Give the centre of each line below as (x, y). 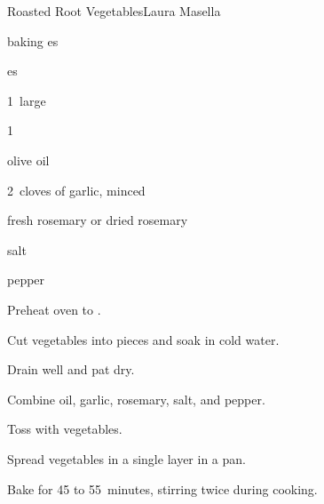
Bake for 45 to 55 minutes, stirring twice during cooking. (162, 488)
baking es (33, 40)
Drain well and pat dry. (71, 369)
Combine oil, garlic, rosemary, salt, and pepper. (136, 399)
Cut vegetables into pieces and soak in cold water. (143, 339)
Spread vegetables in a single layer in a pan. (126, 458)
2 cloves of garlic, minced (76, 190)
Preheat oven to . (54, 309)
